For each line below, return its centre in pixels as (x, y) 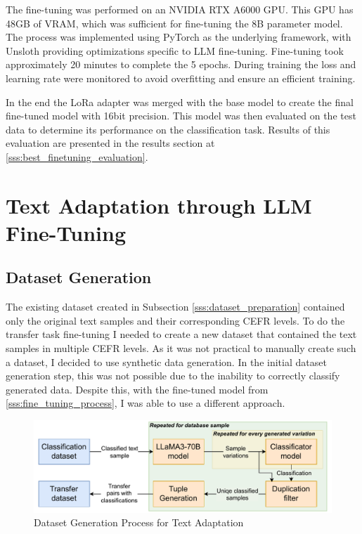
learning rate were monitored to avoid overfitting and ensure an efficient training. (181, 78)
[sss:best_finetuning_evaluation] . (77, 156)
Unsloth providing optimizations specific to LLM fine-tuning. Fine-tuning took (175, 50)
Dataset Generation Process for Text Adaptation (139, 522)
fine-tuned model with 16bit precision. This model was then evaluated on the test (181, 116)
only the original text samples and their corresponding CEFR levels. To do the (175, 320)
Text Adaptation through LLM (159, 205)
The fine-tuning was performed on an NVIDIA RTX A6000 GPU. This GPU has (180, 9)
